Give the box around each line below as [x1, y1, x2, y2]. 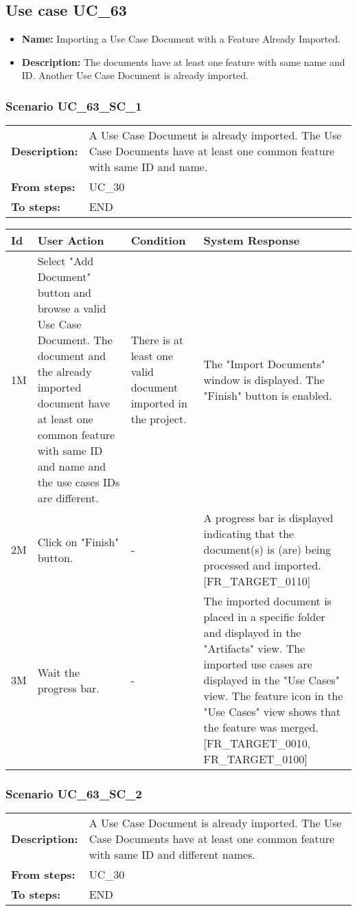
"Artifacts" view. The [203, 640, 306, 657]
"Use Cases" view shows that [203, 704, 341, 720]
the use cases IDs [37, 474, 120, 491]
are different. [37, 490, 99, 506]
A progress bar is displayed [203, 510, 334, 526]
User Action [37, 232, 104, 249]
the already [37, 363, 92, 380]
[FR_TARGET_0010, [203, 735, 311, 752]
